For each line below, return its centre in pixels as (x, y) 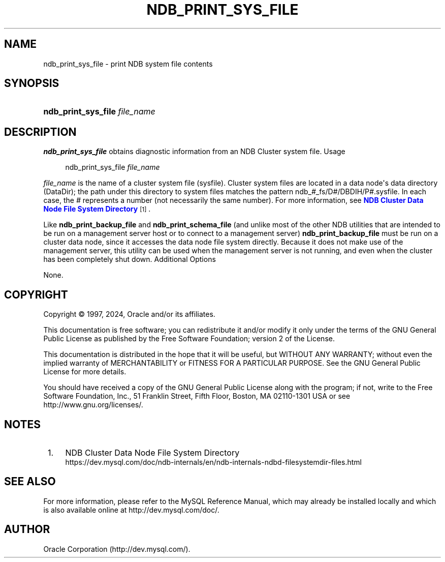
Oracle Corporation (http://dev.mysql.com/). (117, 549)
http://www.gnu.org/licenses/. (93, 405)
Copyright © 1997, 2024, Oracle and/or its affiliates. (129, 314)
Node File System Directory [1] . (97, 209)
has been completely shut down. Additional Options (130, 259)
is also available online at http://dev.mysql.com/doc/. (131, 510)
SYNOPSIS (32, 83)
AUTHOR (27, 529)
